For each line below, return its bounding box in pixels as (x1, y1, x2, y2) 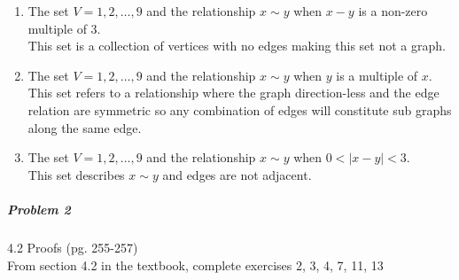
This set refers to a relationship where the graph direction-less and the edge (27, 83, 440, 102)
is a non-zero (358, 2, 428, 19)
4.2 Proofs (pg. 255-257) (7, 237, 138, 256)
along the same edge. (27, 118, 142, 136)
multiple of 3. (27, 19, 101, 37)
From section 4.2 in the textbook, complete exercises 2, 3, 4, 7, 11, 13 (7, 255, 384, 274)
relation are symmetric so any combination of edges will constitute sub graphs (27, 100, 452, 119)
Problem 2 (7, 199, 71, 218)
